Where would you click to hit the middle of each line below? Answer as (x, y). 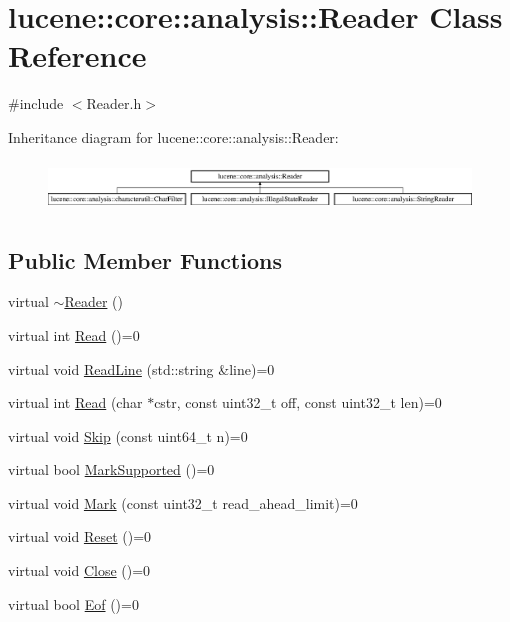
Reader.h (114, 103)
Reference (77, 55)
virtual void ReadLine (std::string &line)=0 (141, 368)
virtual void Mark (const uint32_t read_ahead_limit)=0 (183, 502)
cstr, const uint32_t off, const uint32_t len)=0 (298, 402)
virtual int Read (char (75, 402)
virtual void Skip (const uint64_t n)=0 (128, 435)
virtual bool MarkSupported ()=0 (111, 469)
